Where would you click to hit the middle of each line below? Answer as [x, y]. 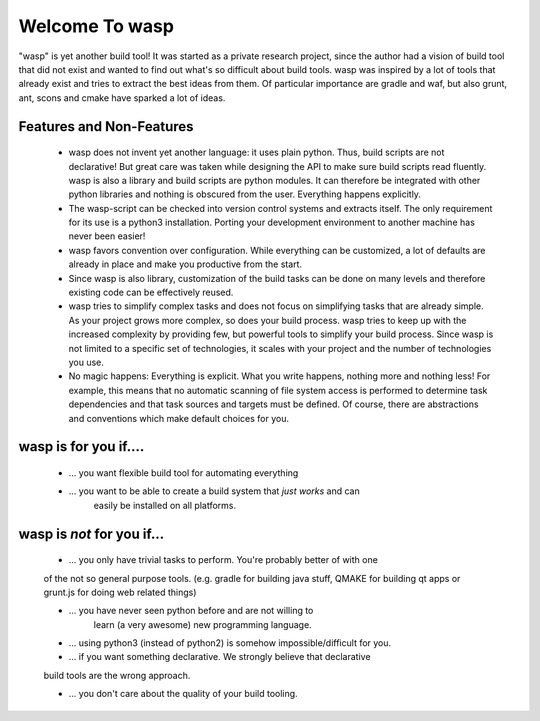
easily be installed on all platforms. [165, 505]
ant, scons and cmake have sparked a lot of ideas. [122, 97]
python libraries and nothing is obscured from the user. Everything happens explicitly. [245, 194]
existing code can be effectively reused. [151, 292]
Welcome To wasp [96, 26]
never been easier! [107, 236]
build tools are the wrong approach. [117, 675]
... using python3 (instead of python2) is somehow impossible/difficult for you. [230, 643]
